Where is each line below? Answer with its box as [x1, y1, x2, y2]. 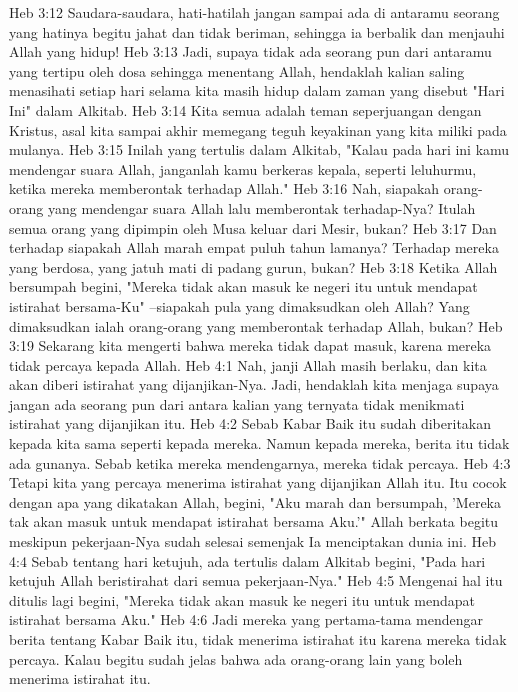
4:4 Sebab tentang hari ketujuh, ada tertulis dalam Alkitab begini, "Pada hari [9, 550, 486, 571]
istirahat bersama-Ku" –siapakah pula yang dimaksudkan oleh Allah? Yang [9, 295, 470, 316]
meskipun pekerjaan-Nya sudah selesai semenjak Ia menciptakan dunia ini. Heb [9, 531, 496, 552]
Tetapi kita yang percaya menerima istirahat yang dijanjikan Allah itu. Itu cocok [9, 472, 507, 493]
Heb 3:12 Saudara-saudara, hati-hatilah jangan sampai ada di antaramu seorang [9, 2, 500, 22]
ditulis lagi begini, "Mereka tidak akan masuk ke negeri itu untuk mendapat [9, 589, 475, 610]
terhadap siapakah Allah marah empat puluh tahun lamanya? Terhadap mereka [9, 237, 499, 258]
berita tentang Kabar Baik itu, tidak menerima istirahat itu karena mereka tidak [9, 629, 507, 649]
